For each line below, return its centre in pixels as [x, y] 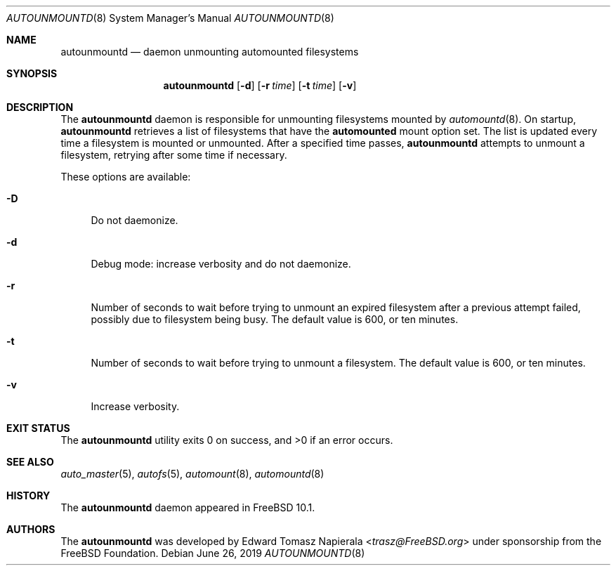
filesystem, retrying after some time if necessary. [174, 155]
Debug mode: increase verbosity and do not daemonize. [221, 264]
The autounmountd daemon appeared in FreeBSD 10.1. [188, 507]
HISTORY [28, 495]
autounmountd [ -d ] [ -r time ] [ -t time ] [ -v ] [260, 85]
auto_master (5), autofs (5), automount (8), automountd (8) [192, 474]
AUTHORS [31, 529]
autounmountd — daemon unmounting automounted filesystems [210, 52]
